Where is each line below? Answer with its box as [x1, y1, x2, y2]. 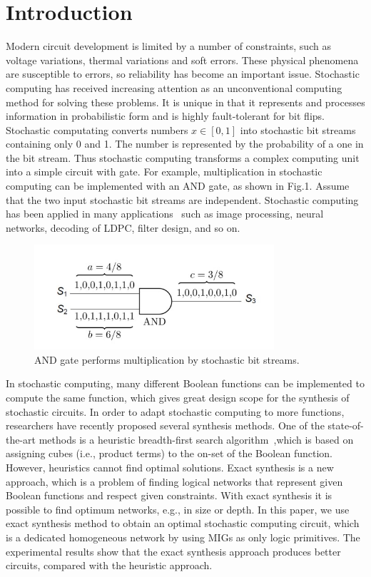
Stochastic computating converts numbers [6, 122, 188, 137]
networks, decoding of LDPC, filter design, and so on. [6, 220, 240, 235]
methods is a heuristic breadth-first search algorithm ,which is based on [39, 432, 354, 446]
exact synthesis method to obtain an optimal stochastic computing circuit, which [6, 516, 360, 531]
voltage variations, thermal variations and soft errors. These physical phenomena [6, 52, 359, 67]
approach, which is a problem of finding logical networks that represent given [6, 474, 343, 489]
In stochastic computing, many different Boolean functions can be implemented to [6, 376, 365, 391]
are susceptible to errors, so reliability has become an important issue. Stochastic [6, 66, 360, 81]
